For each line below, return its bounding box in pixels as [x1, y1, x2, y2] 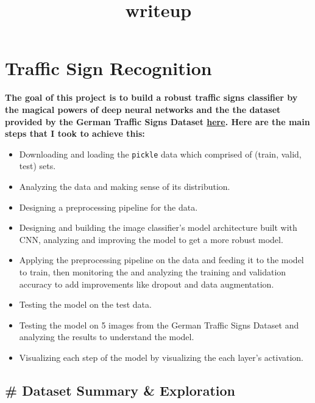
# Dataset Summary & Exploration [5, 380, 236, 399]
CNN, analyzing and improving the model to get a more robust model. [19, 233, 283, 245]
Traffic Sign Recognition [5, 56, 212, 81]
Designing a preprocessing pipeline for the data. [19, 200, 198, 213]
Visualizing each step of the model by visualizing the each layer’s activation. [19, 350, 304, 363]
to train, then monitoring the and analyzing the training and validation [19, 265, 286, 278]
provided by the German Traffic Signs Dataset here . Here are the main [5, 115, 310, 128]
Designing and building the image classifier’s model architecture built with [19, 221, 297, 234]
